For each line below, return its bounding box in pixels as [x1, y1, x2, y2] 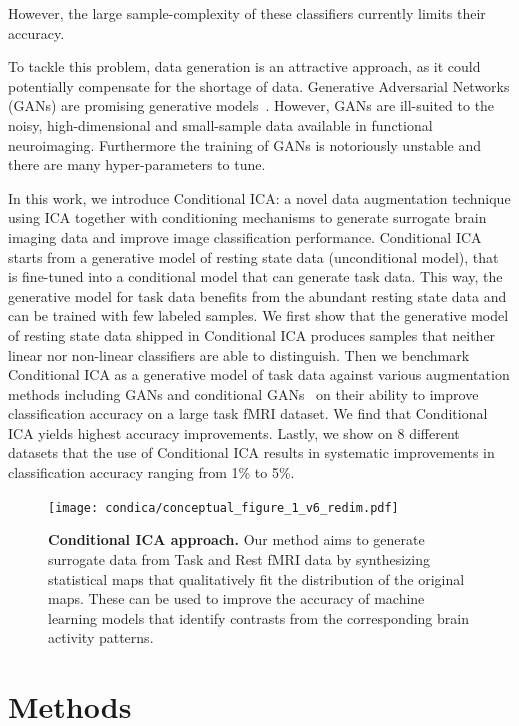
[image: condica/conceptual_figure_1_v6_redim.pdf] [48, 500, 399, 515]
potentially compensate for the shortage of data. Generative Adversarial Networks [8, 75, 510, 96]
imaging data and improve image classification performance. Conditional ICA [8, 226, 482, 247]
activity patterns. [48, 627, 154, 648]
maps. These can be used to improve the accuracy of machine [48, 588, 425, 609]
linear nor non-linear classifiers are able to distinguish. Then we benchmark [8, 344, 470, 365]
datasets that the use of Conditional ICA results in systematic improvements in [8, 442, 495, 463]
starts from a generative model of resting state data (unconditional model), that [8, 246, 499, 267]
